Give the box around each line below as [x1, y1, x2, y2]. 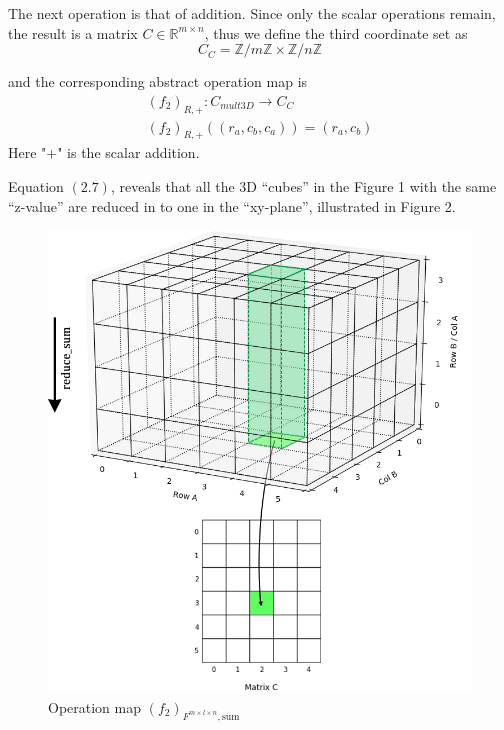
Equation [8, 176, 64, 197]
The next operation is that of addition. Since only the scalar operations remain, [8, 3, 496, 23]
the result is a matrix [8, 22, 138, 43]
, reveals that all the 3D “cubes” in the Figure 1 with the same [110, 176, 497, 197]
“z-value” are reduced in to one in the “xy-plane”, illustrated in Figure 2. [8, 195, 456, 216]
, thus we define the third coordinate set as [204, 22, 468, 43]
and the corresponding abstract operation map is [8, 71, 308, 92]
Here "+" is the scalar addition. [8, 142, 200, 163]
